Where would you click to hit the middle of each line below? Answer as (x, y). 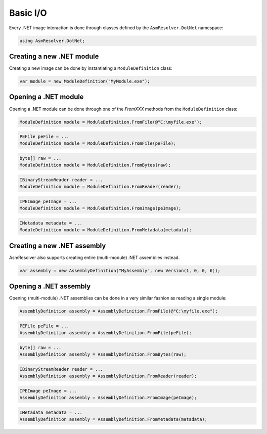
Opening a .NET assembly (50, 286)
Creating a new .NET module (54, 56)
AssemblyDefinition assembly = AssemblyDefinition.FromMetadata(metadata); (113, 419)
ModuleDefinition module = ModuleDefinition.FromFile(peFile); (98, 144)
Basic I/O (28, 13)
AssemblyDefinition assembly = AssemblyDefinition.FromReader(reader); (108, 376)
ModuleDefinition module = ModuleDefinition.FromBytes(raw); (95, 165)
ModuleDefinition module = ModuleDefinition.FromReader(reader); (100, 187)
